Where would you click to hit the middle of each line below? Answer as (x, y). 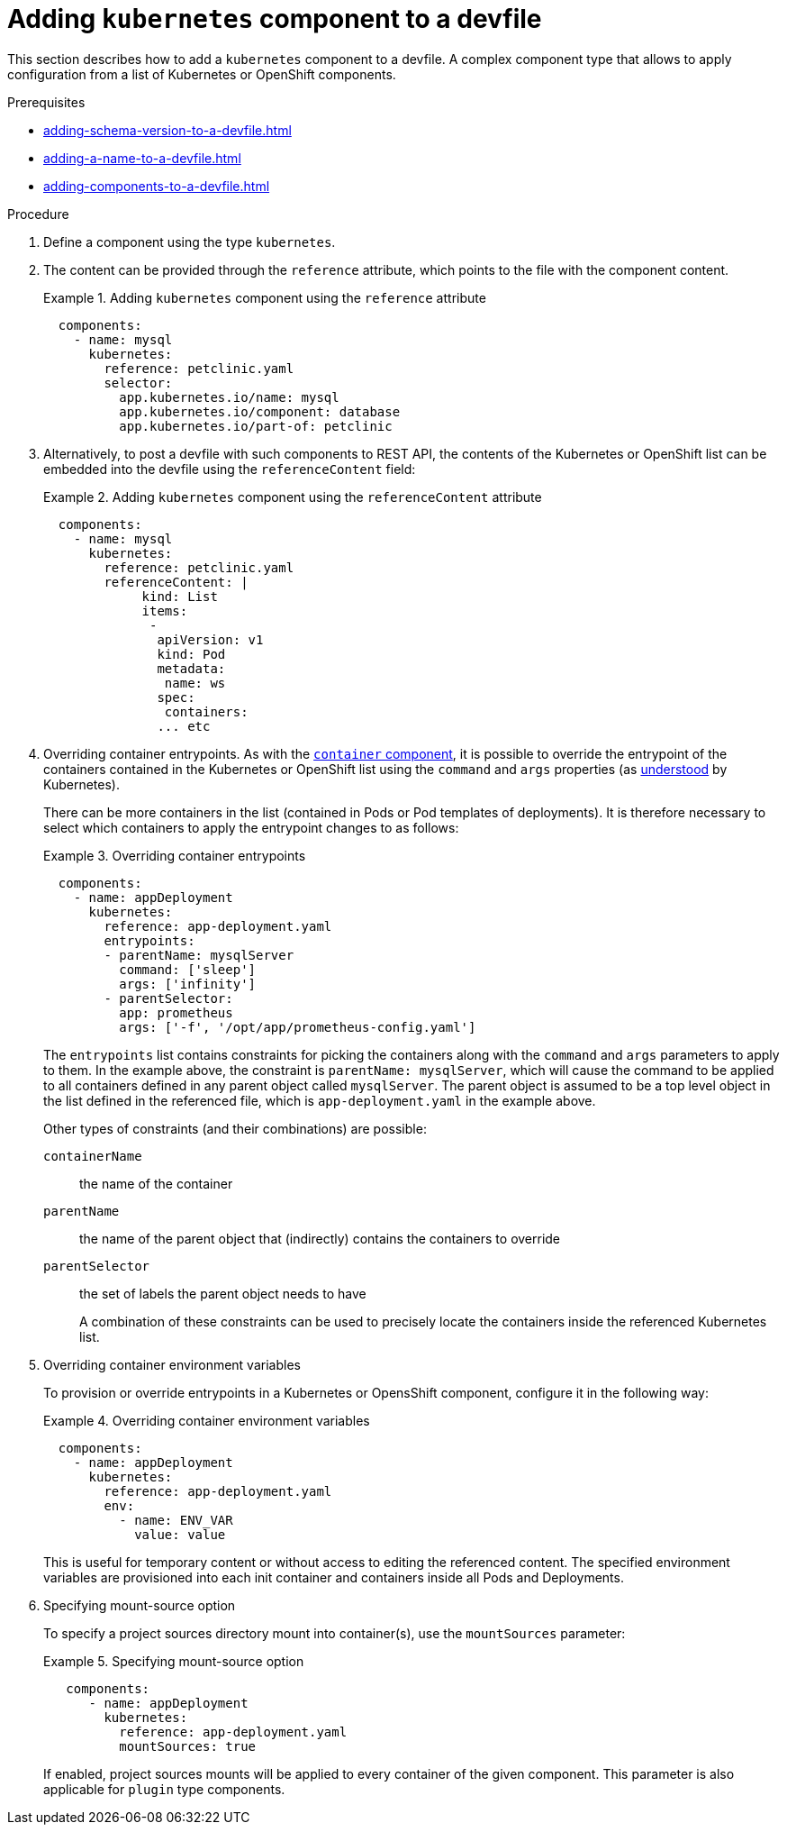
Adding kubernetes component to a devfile (275, 19)
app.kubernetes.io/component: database (260, 411)
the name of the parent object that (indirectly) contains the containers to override (320, 1238)
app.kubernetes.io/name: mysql (229, 397)
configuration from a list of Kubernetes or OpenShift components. (202, 74)
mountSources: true (188, 1746)
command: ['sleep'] (188, 969)
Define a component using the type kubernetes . (190, 242)
